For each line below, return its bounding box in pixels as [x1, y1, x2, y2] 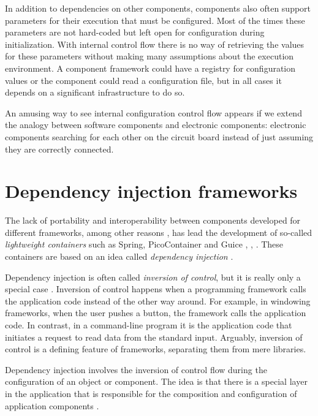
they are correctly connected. [5, 142, 114, 155]
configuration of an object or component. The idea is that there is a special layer [5, 375, 308, 388]
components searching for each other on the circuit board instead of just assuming [5, 130, 314, 143]
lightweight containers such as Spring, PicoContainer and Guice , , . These [5, 238, 284, 251]
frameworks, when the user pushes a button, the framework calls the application [5, 306, 306, 319]
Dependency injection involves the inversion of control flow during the [5, 363, 267, 376]
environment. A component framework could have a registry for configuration [5, 61, 296, 74]
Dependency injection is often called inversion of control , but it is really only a [5, 270, 301, 283]
